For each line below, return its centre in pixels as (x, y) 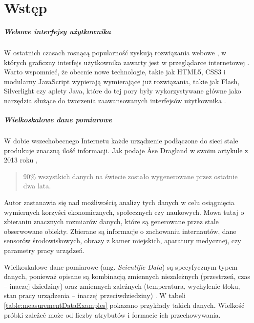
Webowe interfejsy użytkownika (57, 31)
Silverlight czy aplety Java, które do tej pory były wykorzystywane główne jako (123, 91)
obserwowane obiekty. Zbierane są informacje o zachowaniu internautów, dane (120, 231)
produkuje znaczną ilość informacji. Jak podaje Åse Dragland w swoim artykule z (126, 150)
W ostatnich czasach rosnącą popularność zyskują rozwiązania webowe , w (115, 52)
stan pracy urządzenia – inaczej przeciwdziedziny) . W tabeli (95, 295)
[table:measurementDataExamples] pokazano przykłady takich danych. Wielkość (124, 305)
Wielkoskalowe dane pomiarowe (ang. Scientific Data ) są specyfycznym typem (121, 266)
